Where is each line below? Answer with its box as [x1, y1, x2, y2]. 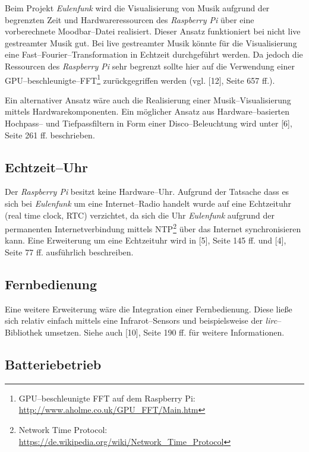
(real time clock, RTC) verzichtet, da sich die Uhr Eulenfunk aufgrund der [5, 208, 275, 221]
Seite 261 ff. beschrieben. [5, 128, 95, 141]
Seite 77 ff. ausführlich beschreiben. [5, 246, 134, 258]
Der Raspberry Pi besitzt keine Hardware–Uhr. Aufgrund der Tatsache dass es [5, 185, 289, 198]
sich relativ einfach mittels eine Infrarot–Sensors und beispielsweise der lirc [5, 314, 278, 327]
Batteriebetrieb [5, 355, 102, 373]
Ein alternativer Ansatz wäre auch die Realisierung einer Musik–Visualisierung [5, 93, 291, 106]
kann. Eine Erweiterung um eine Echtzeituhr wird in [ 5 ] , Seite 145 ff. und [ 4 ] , [5, 234, 286, 246]
